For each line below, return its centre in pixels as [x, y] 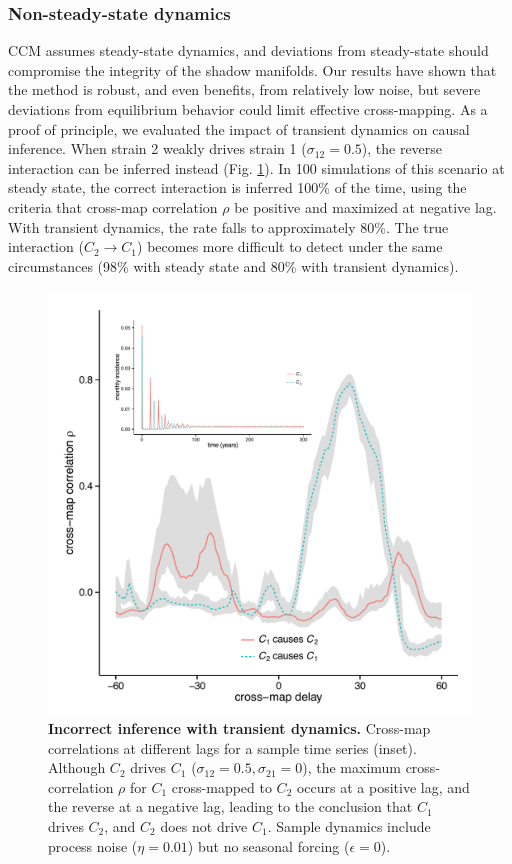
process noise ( [93, 845]
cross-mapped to [221, 786]
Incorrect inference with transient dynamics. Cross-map [239, 727]
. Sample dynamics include [349, 825]
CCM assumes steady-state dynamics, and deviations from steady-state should [248, 50]
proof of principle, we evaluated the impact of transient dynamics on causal [239, 128]
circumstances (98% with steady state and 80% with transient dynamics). [233, 265]
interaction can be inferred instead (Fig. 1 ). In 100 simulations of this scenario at [256, 167]
